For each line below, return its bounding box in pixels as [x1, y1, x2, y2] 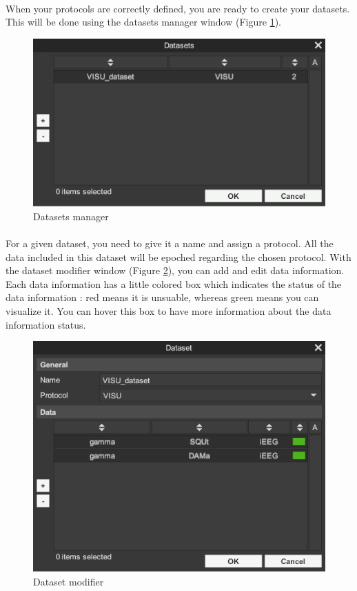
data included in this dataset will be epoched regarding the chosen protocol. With [6, 249, 351, 264]
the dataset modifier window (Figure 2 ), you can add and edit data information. [6, 263, 345, 278]
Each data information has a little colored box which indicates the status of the [6, 276, 342, 291]
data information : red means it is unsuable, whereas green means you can [6, 290, 319, 304]
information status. [6, 317, 86, 331]
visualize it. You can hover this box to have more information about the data [6, 303, 331, 318]
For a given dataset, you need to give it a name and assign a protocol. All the [6, 235, 334, 250]
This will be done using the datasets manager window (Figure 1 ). [6, 14, 281, 29]
